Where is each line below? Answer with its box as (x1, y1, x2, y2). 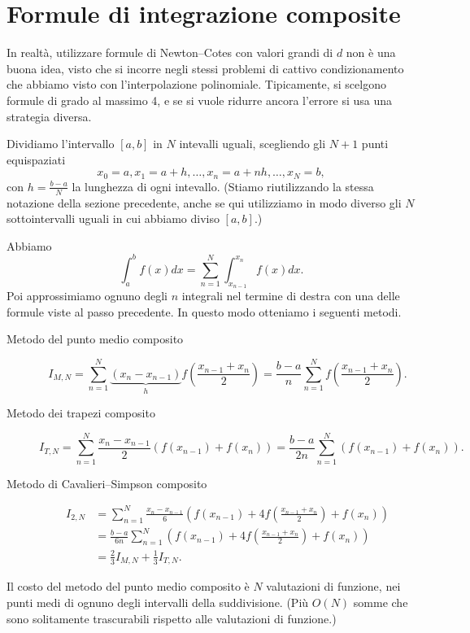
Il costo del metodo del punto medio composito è (7, 578, 250, 595)
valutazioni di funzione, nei (266, 578, 401, 595)
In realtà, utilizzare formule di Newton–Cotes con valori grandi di (7, 44, 333, 61)
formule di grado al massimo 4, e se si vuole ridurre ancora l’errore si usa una (7, 91, 393, 108)
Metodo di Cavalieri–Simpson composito (7, 474, 207, 491)
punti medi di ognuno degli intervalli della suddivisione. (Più (7, 594, 309, 611)
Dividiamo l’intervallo (7, 135, 115, 152)
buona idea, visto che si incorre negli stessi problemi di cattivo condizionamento (7, 59, 404, 76)
